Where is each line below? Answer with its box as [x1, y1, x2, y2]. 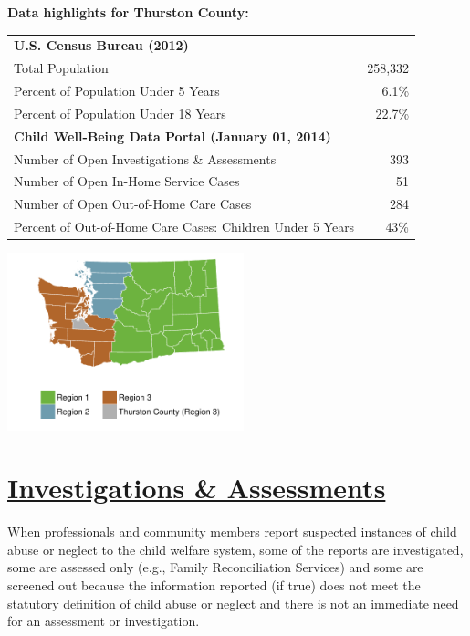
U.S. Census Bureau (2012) [14, 36, 189, 55]
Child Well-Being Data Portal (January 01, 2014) [14, 126, 331, 145]
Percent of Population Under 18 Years [14, 103, 226, 122]
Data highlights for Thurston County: [7, 3, 249, 21]
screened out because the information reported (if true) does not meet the [7, 576, 421, 595]
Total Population [14, 58, 109, 78]
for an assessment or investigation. [7, 611, 200, 631]
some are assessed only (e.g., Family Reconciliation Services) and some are [7, 558, 423, 577]
